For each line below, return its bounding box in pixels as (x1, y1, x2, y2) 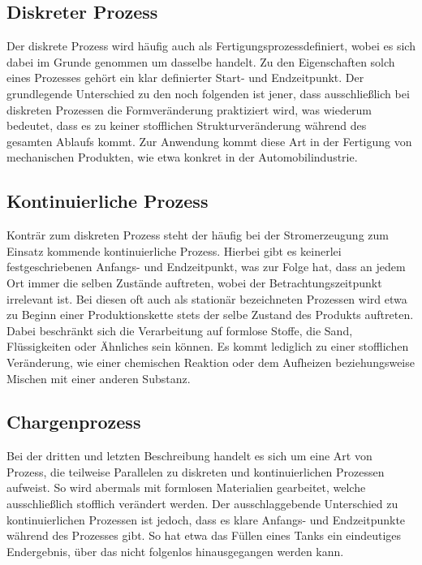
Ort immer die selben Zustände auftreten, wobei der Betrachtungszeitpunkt (6, 274, 382, 291)
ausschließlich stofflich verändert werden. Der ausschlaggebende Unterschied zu (6, 495, 398, 512)
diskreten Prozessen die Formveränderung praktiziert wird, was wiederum (6, 101, 372, 118)
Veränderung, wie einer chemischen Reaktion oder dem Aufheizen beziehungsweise (6, 353, 415, 370)
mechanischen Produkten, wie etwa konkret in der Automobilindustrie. (6, 149, 358, 166)
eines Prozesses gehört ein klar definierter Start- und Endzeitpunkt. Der (6, 69, 364, 86)
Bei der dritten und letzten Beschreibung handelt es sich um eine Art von (6, 447, 372, 464)
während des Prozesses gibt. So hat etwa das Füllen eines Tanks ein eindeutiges (6, 527, 402, 544)
